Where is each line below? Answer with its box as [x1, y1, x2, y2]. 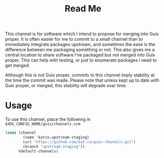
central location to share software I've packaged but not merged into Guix [5, 52, 156, 58]
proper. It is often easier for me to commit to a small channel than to [5, 36, 143, 42]
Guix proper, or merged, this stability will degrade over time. [5, 83, 127, 89]
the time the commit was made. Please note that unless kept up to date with [5, 77, 160, 83]
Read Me [64, 3, 102, 14]
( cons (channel [5, 130, 37, 135]
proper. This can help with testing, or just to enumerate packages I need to [5, 57, 157, 63]
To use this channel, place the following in [5, 116, 91, 122]
